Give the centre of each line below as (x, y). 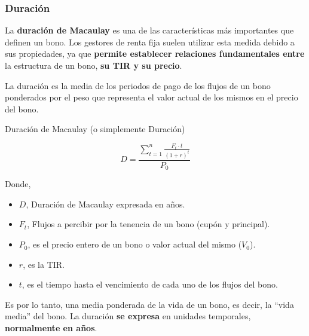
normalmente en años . (51, 328)
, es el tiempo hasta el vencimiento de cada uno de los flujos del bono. (150, 284)
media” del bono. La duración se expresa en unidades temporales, (128, 316)
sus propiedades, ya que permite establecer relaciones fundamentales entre (155, 54)
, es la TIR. (44, 264)
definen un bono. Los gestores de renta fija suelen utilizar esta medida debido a (150, 42)
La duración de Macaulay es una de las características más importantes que (149, 30)
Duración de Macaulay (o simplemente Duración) (95, 129)
